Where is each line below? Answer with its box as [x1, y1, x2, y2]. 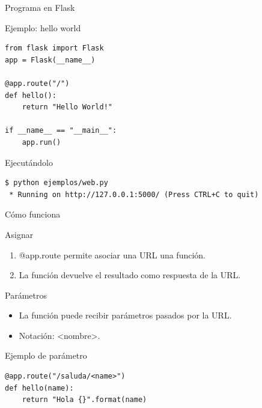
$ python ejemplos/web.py [5, 178, 108, 187]
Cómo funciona [5, 208, 61, 221]
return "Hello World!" [22, 103, 112, 112]
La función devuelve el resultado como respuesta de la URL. [19, 269, 241, 281]
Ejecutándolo [5, 156, 53, 168]
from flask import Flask [5, 44, 104, 53]
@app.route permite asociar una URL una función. [19, 248, 206, 261]
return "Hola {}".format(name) [22, 395, 147, 404]
